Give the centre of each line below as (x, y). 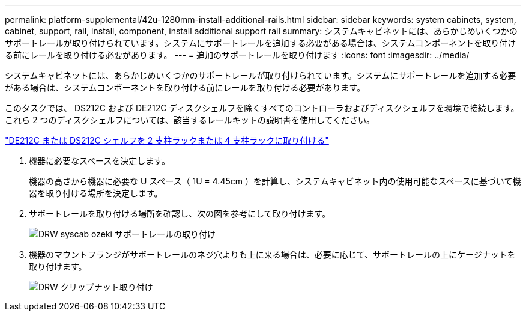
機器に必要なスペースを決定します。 (99, 161)
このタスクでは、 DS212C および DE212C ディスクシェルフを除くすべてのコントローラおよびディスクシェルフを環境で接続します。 (262, 108)
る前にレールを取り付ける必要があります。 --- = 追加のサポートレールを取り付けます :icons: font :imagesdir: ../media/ (237, 55)
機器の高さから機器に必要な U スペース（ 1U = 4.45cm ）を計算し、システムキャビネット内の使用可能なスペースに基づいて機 (275, 181)
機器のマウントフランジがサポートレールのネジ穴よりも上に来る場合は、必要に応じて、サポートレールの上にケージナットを (272, 254)
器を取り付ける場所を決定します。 (96, 193)
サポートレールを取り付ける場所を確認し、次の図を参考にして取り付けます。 (180, 214)
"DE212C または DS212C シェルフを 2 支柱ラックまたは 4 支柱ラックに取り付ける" (167, 140)
